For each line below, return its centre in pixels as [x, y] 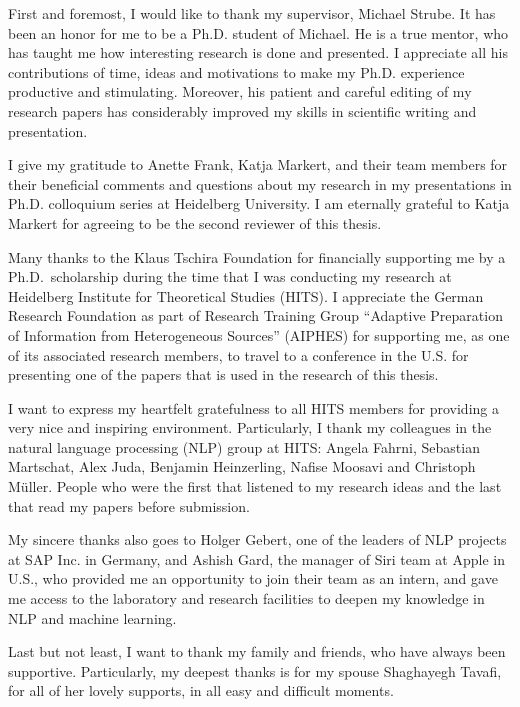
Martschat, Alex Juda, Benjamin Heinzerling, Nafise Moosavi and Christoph [242, 466]
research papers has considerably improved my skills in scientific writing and [242, 110]
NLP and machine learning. [92, 617]
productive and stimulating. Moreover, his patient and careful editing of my [240, 91]
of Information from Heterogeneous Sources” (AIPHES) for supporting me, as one [259, 334]
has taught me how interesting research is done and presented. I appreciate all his [258, 52]
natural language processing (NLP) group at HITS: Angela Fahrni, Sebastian [244, 446]
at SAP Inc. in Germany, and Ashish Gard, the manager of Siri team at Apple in [256, 558]
